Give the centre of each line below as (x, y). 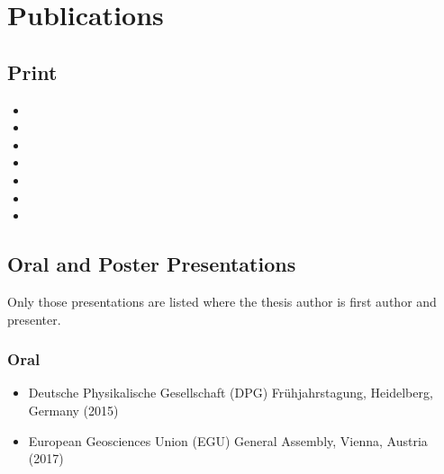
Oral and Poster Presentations (152, 264)
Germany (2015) (73, 410)
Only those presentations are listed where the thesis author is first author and (222, 301)
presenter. (34, 319)
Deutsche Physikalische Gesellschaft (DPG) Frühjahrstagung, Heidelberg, (231, 393)
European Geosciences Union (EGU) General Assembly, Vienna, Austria (228, 440)
